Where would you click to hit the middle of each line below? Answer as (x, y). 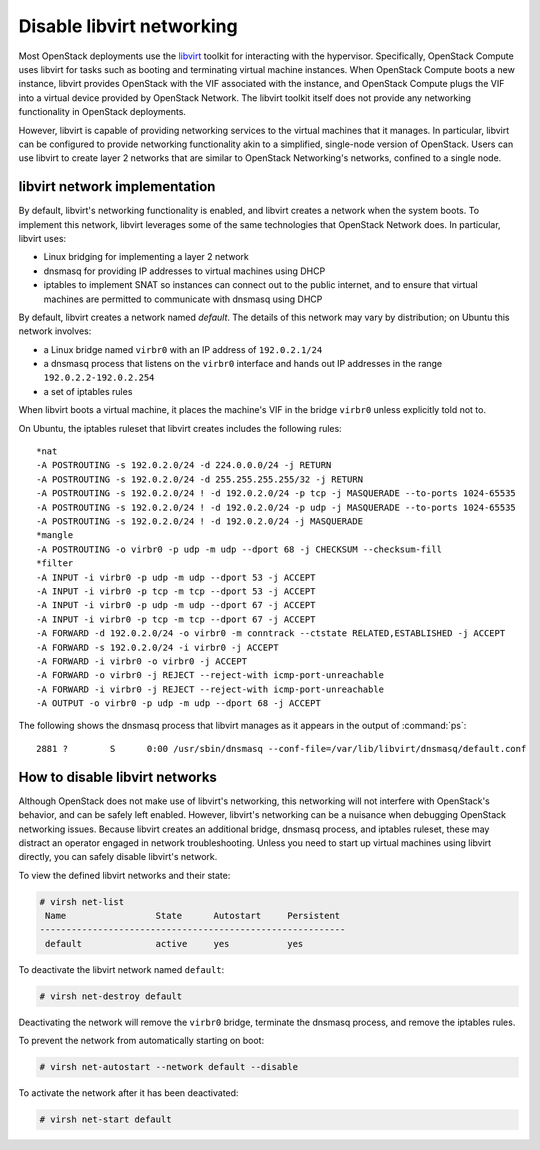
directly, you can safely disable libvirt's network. (118, 857)
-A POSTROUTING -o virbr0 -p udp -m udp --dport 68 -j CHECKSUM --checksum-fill (239, 549)
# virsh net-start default (105, 1119)
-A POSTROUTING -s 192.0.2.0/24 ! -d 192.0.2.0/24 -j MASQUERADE (200, 521)
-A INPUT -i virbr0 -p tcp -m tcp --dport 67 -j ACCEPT (176, 619)
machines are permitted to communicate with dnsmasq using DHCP (183, 299)
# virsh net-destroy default (111, 996)
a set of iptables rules (88, 391)
